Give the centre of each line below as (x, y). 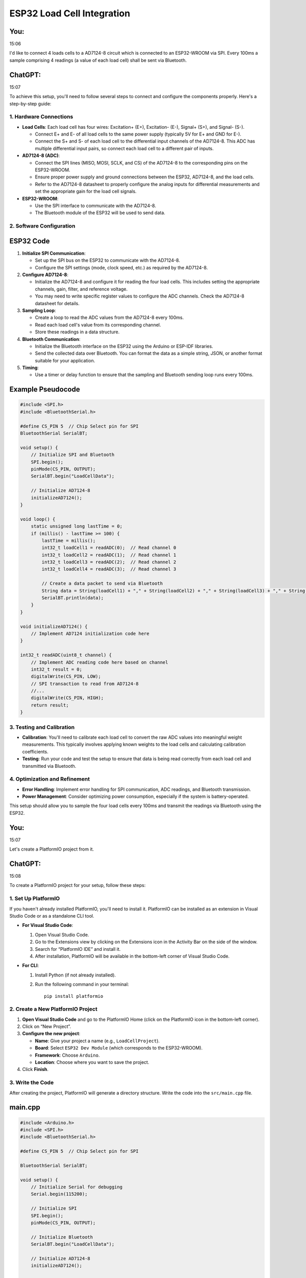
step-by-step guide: (30, 104)
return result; (50, 705)
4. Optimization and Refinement (50, 779)
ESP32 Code (30, 241)
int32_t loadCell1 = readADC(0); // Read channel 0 (109, 548)
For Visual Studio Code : (48, 925)
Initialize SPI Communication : (54, 253)
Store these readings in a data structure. (77, 332)
